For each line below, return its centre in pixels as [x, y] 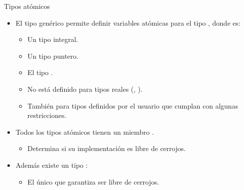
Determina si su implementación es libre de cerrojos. [106, 148]
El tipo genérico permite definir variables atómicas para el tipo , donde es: [128, 22]
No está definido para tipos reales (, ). [85, 89]
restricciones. [47, 115]
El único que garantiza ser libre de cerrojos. [93, 181]
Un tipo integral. [53, 39]
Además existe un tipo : [52, 165]
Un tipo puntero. [53, 56]
